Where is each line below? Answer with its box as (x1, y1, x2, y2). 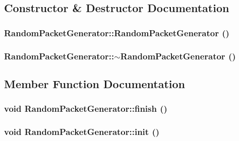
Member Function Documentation (4, 76, 186, 91)
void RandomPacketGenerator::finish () (4, 102, 167, 115)
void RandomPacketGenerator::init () (4, 125, 160, 138)
